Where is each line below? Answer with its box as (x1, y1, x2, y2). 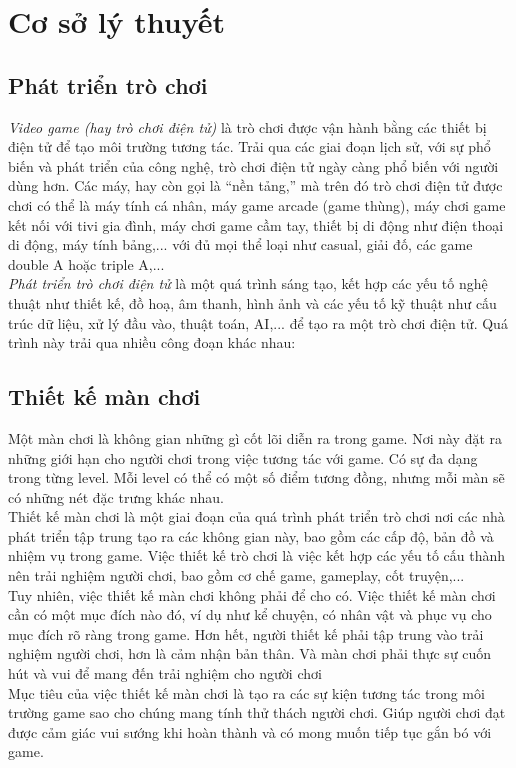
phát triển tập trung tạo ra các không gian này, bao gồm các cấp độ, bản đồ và (8, 525, 494, 546)
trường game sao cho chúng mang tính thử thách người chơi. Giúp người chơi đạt (8, 702, 506, 723)
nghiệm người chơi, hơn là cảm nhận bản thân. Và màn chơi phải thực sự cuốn (8, 643, 492, 664)
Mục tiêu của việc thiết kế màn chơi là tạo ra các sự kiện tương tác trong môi (8, 682, 485, 703)
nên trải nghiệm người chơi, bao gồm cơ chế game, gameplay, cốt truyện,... (8, 565, 465, 586)
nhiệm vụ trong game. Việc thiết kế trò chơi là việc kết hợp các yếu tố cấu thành (8, 545, 506, 566)
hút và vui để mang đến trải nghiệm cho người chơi (8, 663, 322, 684)
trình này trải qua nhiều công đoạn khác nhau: (8, 332, 296, 353)
